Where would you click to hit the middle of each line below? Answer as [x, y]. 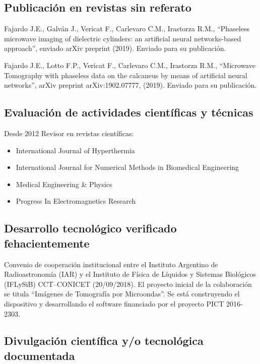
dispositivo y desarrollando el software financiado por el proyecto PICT [114, 303]
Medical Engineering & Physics [64, 184]
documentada [40, 355]
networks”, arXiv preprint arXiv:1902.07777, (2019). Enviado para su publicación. [131, 85]
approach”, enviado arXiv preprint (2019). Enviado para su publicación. [115, 48]
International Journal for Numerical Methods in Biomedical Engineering [127, 167]
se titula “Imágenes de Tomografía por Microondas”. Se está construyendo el [122, 294]
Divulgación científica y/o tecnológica [104, 341]
